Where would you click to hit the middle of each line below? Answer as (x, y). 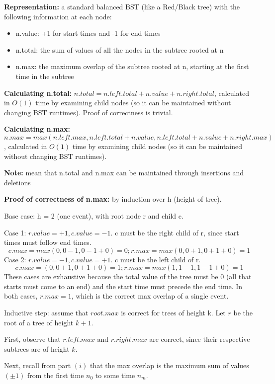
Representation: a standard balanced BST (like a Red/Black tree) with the (122, 6)
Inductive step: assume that (46, 313)
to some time (115, 375)
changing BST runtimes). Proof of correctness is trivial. (89, 112)
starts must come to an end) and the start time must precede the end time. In (123, 286)
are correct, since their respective (200, 339)
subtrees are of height (37, 348)
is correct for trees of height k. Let (173, 313)
